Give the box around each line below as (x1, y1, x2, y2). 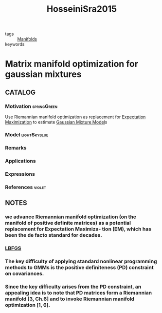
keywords (5, 42, 25, 47)
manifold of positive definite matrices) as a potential (5, 219, 131, 226)
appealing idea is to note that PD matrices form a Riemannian (5, 289, 152, 296)
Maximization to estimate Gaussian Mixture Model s (5, 119, 108, 125)
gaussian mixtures (5, 69, 82, 80)
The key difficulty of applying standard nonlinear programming (5, 258, 157, 265)
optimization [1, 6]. (5, 301, 50, 308)
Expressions (5, 170, 35, 177)
